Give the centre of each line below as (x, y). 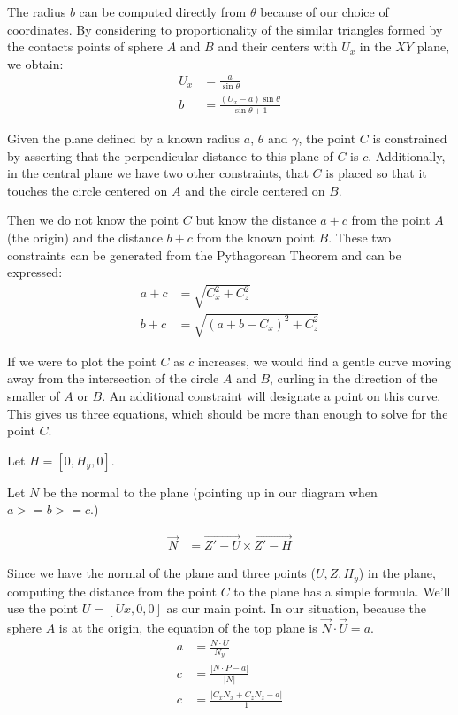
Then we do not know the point (93, 220)
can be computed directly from (163, 12)
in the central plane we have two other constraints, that (158, 173)
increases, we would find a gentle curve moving (325, 361)
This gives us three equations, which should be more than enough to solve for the (228, 413)
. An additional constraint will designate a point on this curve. (271, 396)
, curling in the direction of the (354, 378)
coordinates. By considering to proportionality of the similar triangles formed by (225, 29)
